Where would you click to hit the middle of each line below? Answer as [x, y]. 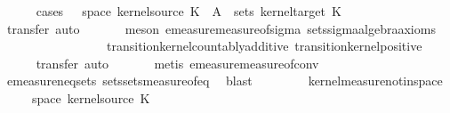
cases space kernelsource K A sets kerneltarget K [189, 11]
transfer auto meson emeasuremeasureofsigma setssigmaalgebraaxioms [221, 28]
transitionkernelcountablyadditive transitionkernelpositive [264, 46]
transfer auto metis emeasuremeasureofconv [177, 63]
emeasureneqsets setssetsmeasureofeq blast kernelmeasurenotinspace [225, 81]
